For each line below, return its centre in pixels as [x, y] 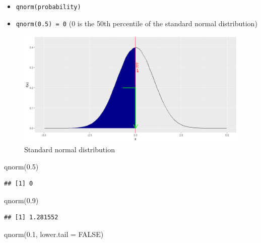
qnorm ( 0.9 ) [21, 200]
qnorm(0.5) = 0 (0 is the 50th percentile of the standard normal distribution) [137, 23]
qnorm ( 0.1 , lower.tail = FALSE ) [54, 234]
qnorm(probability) [48, 7]
